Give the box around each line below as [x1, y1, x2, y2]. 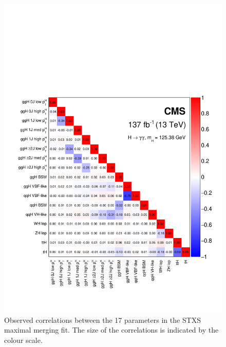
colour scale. [4, 334, 43, 345]
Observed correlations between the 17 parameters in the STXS [4, 314, 201, 325]
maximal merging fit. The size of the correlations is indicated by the [4, 324, 219, 335]
